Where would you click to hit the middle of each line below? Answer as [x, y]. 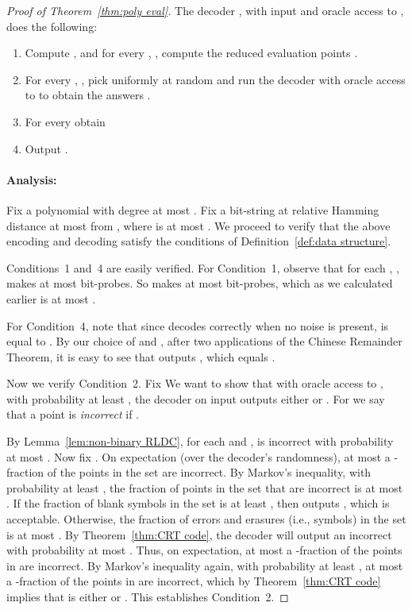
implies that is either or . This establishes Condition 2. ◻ [148, 597]
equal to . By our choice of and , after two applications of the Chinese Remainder [204, 341]
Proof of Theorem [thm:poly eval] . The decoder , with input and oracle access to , [205, 10]
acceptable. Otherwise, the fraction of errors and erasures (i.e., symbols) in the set [206, 519]
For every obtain [65, 121]
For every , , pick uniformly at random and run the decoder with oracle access [215, 79]
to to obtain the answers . [88, 95]
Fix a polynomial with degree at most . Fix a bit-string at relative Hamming [193, 209]
